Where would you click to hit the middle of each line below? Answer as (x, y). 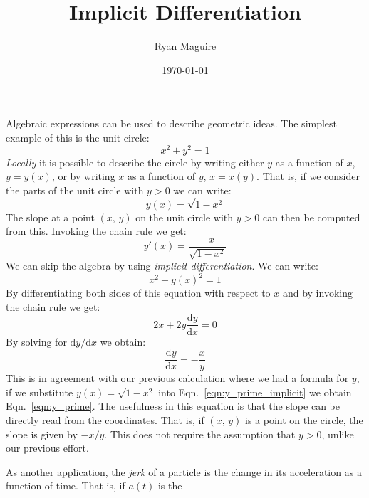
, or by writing (83, 176)
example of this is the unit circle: (78, 137)
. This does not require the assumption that (200, 434)
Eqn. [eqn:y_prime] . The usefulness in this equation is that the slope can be (173, 406)
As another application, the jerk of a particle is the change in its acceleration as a (184, 471)
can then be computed (311, 217)
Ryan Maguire (185, 46)
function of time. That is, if (66, 486)
